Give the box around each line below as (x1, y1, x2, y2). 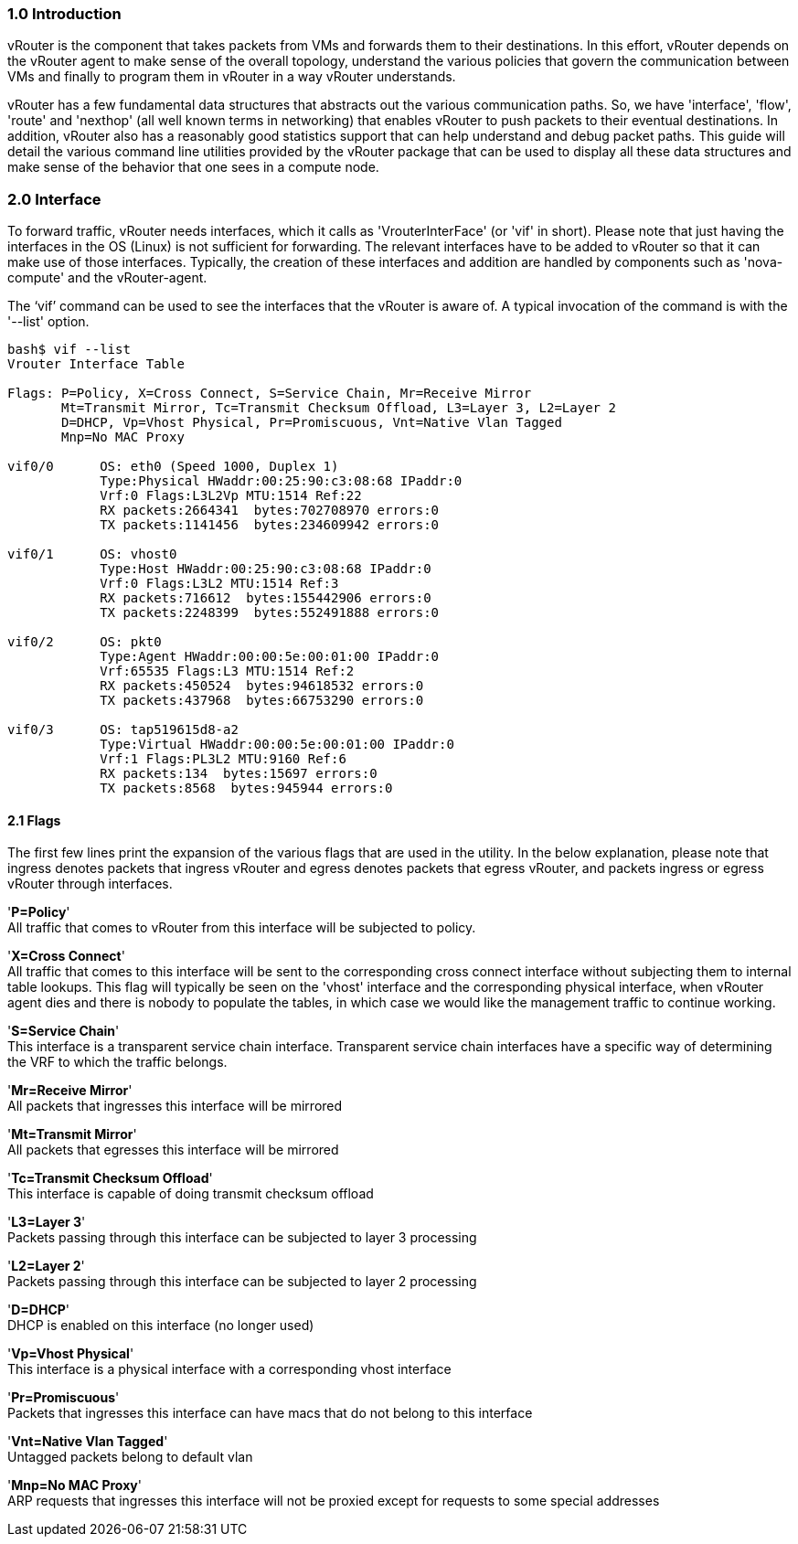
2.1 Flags (7, 812, 61, 828)
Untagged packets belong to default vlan (7, 1449, 253, 1465)
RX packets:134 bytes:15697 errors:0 (100, 766, 378, 782)
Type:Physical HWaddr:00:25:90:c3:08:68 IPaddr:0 (100, 474, 463, 489)
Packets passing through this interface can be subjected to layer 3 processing (7, 1230, 477, 1246)
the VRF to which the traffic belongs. (7, 1054, 228, 1070)
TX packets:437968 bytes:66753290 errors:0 (100, 693, 424, 708)
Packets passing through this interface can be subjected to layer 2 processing (7, 1273, 477, 1290)
